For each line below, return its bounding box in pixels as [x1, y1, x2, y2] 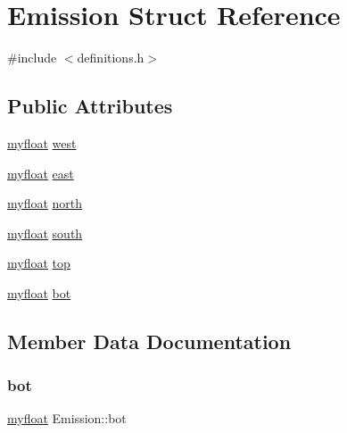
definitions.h [77, 48, 145, 67]
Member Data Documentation [7, 327, 292, 354]
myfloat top [7, 254, 70, 272]
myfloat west [7, 133, 77, 152]
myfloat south [7, 223, 83, 242]
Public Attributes [7, 92, 173, 120]
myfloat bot [7, 283, 71, 302]
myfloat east [7, 163, 74, 182]
